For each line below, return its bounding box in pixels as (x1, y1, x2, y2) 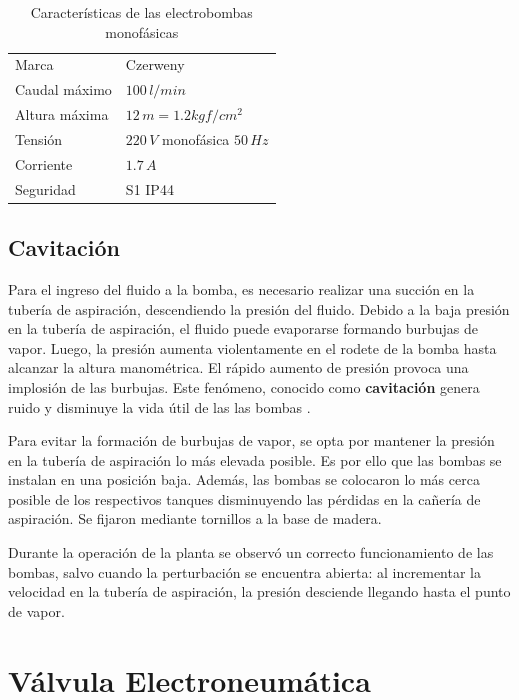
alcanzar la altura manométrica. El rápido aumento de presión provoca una (8, 357, 469, 378)
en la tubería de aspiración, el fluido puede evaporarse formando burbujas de (8, 318, 478, 339)
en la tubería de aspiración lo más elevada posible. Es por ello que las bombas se (8, 449, 502, 470)
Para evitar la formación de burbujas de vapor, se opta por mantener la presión (8, 430, 495, 451)
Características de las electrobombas (30, 2, 253, 22)
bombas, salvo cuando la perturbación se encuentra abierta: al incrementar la (8, 561, 481, 582)
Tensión (15, 128, 63, 149)
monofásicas (105, 21, 179, 42)
